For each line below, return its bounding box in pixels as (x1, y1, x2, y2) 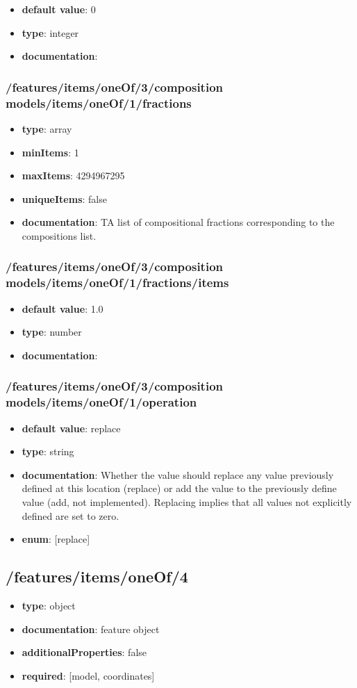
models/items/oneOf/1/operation (6, 393, 197, 411)
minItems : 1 (22, 145, 79, 159)
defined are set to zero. (22, 508, 119, 523)
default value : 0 (22, 2, 96, 16)
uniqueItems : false (22, 191, 107, 206)
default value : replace (22, 420, 121, 435)
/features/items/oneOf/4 (6, 566, 188, 587)
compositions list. (22, 228, 97, 243)
